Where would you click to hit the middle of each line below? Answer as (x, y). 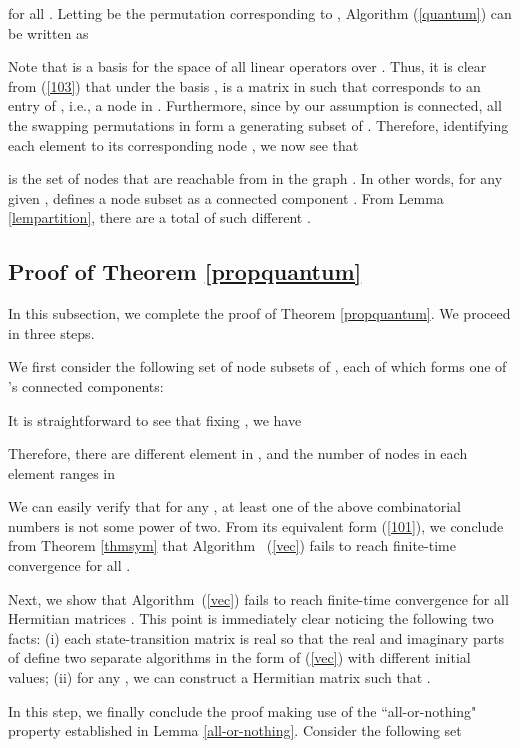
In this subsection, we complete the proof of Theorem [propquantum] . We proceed (259, 313)
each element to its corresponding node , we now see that (183, 144)
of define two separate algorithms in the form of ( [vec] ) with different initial (239, 657)
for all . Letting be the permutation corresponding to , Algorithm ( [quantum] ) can (260, 13)
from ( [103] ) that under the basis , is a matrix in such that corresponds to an (244, 85)
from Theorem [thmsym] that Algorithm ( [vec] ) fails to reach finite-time (232, 545)
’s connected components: (86, 385)
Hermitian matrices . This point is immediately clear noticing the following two (251, 618)
